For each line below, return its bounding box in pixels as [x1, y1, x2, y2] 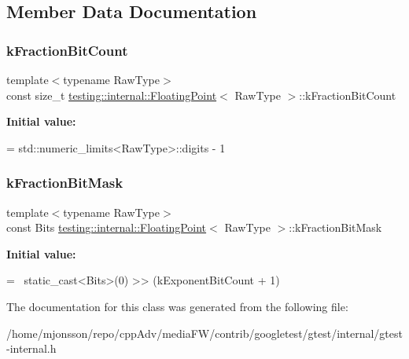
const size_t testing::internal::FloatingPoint [6, 86, 217, 103]
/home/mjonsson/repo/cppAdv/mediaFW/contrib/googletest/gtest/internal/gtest [6, 324, 403, 341]
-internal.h [6, 340, 57, 357]
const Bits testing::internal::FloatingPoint [6, 219, 207, 236]
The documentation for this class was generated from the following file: [6, 298, 348, 314]
